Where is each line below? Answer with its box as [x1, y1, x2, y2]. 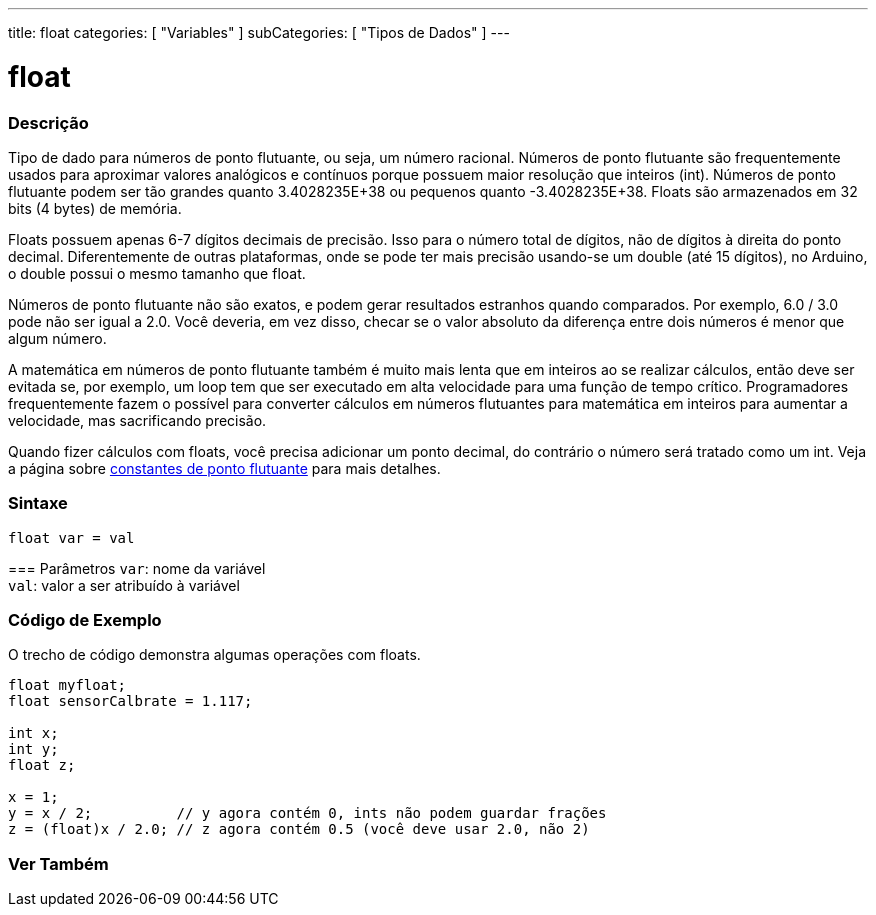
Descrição [8, 112, 89, 133]
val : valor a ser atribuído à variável [8, 576, 240, 594]
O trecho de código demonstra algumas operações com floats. [8, 646, 421, 664]
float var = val [8, 529, 135, 546]
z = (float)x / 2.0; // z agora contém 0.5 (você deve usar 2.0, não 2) [8, 821, 590, 838]
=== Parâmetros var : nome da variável [8, 559, 266, 577]
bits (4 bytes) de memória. [8, 199, 182, 217]
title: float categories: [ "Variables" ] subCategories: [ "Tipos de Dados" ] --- [8, 24, 510, 41]
